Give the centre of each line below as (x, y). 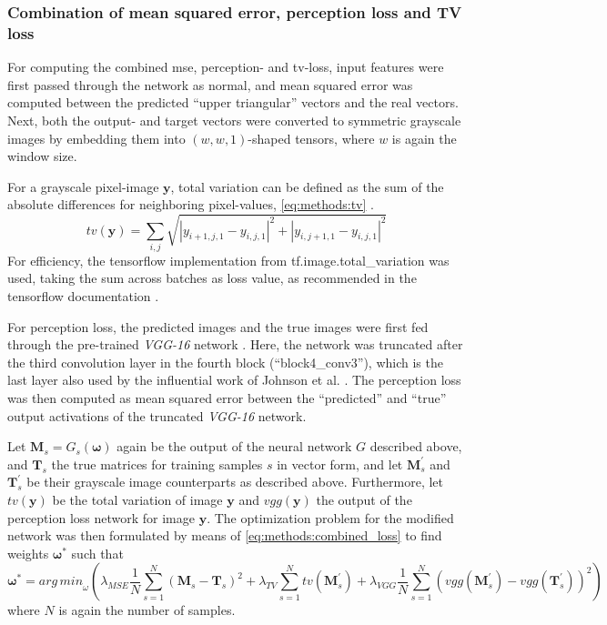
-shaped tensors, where (311, 138)
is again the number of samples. (147, 610)
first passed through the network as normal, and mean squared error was (210, 84)
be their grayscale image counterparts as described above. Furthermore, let (235, 482)
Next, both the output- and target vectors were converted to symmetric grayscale (234, 120)
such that (97, 553)
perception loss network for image (101, 517)
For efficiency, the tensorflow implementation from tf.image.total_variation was (228, 260)
